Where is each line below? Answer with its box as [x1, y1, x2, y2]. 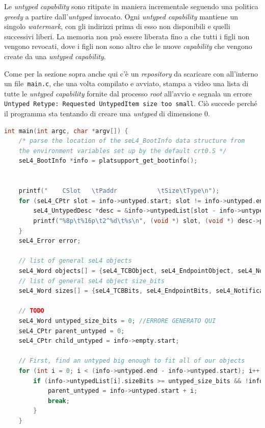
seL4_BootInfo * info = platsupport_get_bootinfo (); [18, 157, 198, 165]
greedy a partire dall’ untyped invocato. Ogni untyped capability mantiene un [4, 11, 238, 21]
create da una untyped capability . [4, 51, 106, 61]
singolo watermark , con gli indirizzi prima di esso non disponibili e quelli [4, 21, 230, 32]
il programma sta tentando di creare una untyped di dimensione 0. [4, 108, 210, 119]
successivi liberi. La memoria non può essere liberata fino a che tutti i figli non [4, 31, 250, 41]
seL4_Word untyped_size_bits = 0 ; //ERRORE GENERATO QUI [18, 317, 216, 324]
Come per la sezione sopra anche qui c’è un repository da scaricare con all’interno [4, 68, 258, 79]
